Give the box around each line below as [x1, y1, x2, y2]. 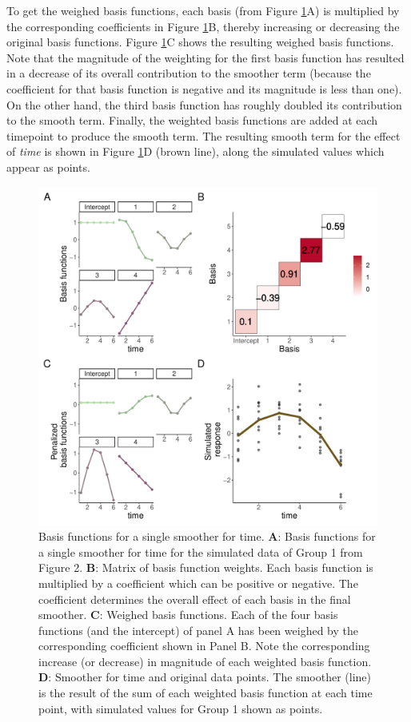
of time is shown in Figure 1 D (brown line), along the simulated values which [6, 143, 385, 160]
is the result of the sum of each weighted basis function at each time [38, 684, 373, 701]
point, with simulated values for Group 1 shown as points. [38, 700, 323, 716]
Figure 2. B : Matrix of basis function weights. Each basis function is [38, 559, 373, 576]
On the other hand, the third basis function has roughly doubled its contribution [6, 96, 402, 113]
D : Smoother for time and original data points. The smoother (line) [38, 668, 371, 685]
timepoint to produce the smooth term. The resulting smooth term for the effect [6, 127, 401, 144]
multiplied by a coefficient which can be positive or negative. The [38, 574, 358, 591]
